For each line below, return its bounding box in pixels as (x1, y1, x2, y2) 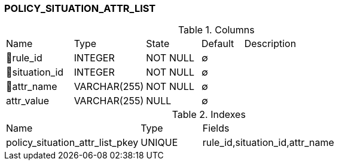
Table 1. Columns (178, 24, 255, 36)
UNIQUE (141, 136, 178, 149)
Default (201, 38, 234, 50)
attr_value (6, 95, 50, 107)
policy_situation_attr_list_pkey (6, 136, 139, 149)
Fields (202, 122, 230, 135)
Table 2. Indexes (172, 108, 246, 121)
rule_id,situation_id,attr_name (202, 136, 334, 149)
